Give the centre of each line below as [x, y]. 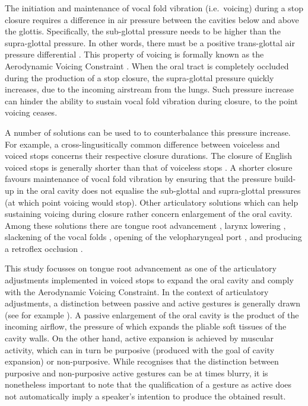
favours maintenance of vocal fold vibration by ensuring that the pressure [138, 179]
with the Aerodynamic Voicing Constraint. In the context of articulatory [137, 291]
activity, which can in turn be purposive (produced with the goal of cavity [140, 349]
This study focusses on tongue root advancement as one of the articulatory [141, 268]
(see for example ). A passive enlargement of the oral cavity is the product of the [152, 314]
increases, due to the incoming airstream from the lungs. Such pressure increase [149, 89]
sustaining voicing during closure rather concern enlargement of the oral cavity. [149, 214]
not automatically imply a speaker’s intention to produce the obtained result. [145, 396]
